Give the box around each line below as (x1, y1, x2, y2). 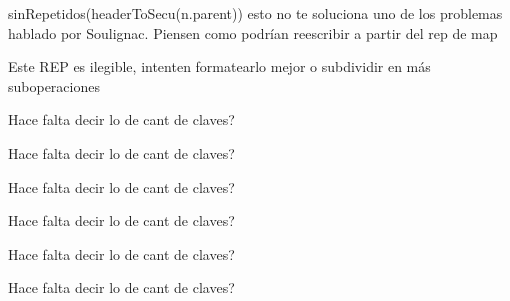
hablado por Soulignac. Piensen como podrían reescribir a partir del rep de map (8, 22, 498, 43)
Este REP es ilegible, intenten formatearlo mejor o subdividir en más (8, 56, 431, 77)
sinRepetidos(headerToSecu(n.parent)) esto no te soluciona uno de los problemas (8, 3, 503, 23)
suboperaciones (8, 75, 100, 96)
